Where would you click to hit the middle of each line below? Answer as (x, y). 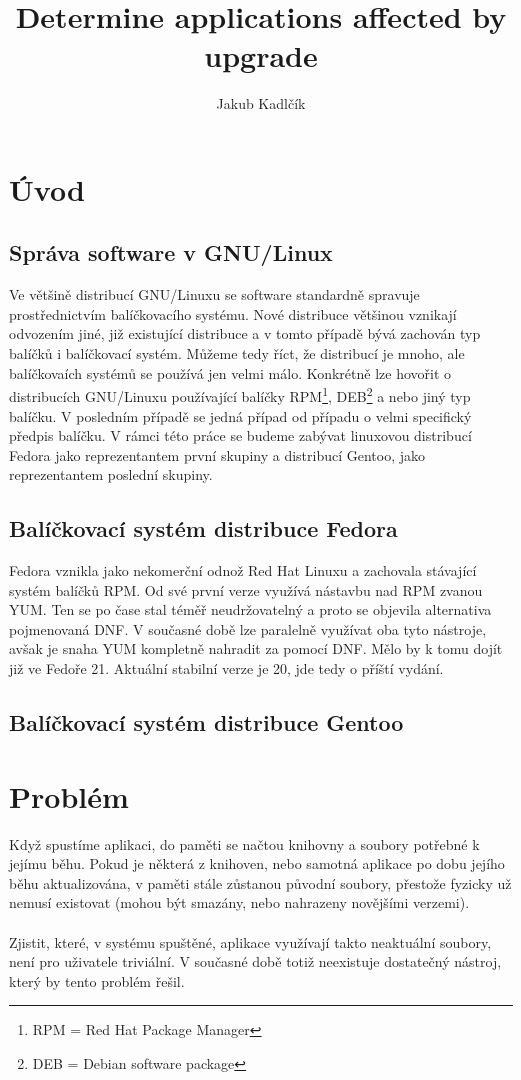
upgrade (261, 55)
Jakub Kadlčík (261, 103)
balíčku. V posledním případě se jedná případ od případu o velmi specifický (240, 415)
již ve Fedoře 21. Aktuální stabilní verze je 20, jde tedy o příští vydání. (226, 668)
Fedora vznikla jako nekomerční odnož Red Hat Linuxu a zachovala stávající (243, 570)
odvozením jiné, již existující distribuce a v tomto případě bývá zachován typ (245, 333)
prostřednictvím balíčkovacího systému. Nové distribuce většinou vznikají (233, 313)
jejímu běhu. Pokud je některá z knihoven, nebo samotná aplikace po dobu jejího (257, 863)
